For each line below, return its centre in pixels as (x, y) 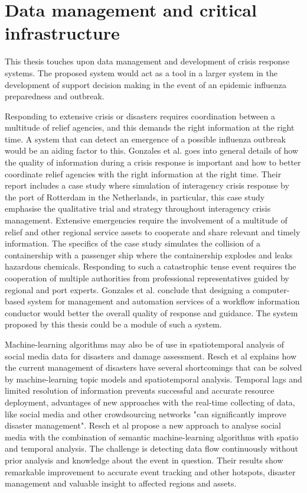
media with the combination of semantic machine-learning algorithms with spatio (152, 437)
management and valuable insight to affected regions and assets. (121, 483)
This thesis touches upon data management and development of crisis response (147, 61)
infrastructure (62, 33)
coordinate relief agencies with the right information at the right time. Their (143, 173)
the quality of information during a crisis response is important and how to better (153, 162)
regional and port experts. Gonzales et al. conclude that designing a (128, 289)
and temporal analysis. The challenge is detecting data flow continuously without (151, 448)
